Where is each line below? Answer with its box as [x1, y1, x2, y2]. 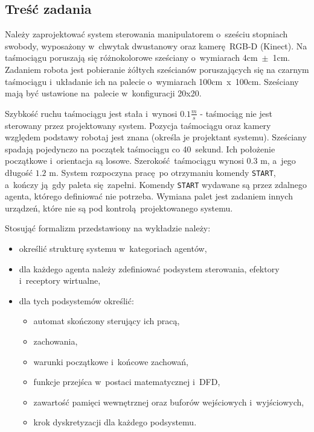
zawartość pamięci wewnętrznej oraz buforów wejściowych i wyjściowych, [33, 395, 304, 408]
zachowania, [33, 335, 78, 348]
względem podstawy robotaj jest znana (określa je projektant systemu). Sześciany [5, 131, 307, 143]
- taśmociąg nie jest [200, 107, 272, 119]
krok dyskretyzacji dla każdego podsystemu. [33, 416, 197, 428]
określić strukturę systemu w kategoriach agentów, [19, 242, 207, 255]
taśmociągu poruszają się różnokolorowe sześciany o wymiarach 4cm [5, 51, 258, 64]
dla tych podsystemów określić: [19, 294, 134, 307]
